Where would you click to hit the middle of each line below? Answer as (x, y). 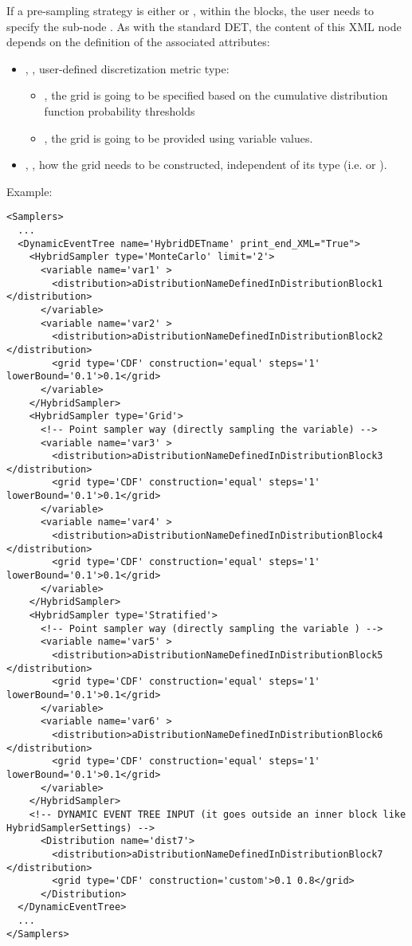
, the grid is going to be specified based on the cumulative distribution (216, 95)
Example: (29, 191)
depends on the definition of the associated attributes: (138, 42)
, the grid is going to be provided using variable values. (179, 137)
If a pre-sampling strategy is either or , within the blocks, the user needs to (190, 10)
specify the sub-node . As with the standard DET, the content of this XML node (204, 26)
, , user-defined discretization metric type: (127, 68)
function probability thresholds (120, 110)
